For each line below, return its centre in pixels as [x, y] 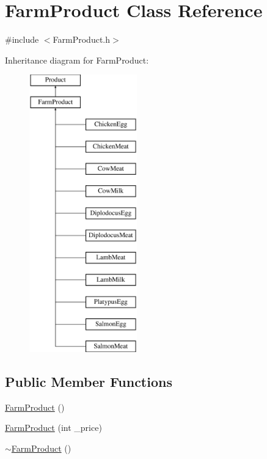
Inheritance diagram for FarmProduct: [77, 60]
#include [22, 39]
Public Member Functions [89, 381]
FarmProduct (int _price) [53, 428]
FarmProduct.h [82, 39]
